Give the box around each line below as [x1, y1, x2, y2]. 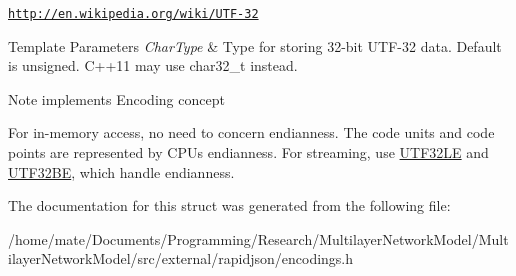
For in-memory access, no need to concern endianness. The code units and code [8, 122, 495, 143]
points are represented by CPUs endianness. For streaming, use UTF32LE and [8, 142, 489, 163]
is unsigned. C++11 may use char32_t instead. [8, 55, 298, 76]
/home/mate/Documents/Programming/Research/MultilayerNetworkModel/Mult [8, 228, 509, 249]
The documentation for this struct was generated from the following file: [8, 195, 451, 216]
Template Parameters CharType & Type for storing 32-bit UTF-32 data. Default [8, 35, 502, 56]
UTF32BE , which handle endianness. [8, 161, 235, 182]
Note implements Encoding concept [8, 88, 225, 109]
